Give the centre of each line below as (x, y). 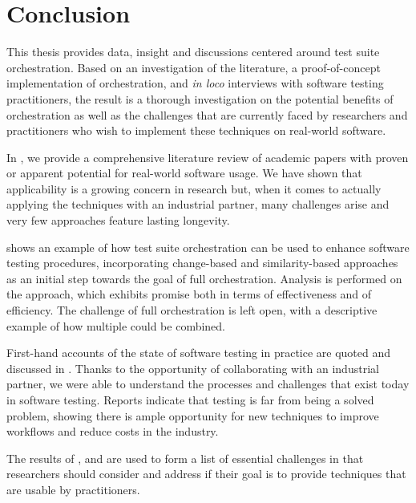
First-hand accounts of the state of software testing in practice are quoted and (199, 353)
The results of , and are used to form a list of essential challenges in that (185, 458)
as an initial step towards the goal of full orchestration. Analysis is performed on (204, 278)
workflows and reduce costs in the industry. (113, 431)
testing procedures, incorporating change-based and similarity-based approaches (202, 263)
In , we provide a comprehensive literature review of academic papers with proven (208, 157)
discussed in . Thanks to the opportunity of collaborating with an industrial (193, 368)
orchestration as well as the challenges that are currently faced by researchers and (207, 114)
